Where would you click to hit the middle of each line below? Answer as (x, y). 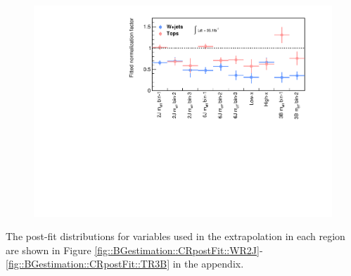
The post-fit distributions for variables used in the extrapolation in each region (175, 236)
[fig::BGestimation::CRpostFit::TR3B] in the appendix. (125, 264)
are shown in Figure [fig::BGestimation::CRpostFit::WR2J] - (134, 250)
